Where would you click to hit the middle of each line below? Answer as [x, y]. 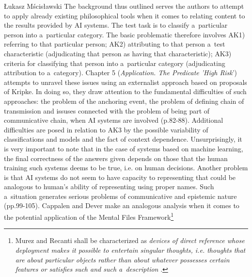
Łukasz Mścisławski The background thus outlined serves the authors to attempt [124, 6]
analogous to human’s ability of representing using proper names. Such [109, 187]
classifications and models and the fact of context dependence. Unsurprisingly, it [123, 139]
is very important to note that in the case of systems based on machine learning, [124, 148]
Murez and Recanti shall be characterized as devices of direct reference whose [130, 240]
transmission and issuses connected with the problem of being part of [107, 110]
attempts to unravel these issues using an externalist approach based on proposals [126, 82]
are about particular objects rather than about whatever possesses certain [122, 259]
